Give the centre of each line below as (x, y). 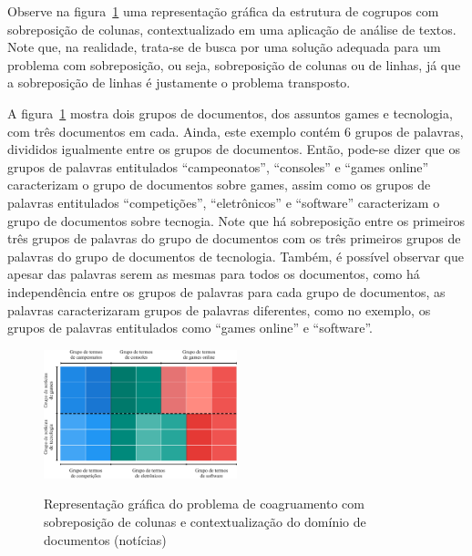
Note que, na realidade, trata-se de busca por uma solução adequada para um (224, 47)
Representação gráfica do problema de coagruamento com (204, 504)
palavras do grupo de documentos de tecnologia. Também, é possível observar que (236, 256)
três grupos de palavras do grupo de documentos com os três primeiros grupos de (234, 238)
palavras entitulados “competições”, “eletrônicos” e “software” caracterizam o (224, 202)
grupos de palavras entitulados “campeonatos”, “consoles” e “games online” (218, 166)
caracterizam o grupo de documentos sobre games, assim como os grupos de (219, 185)
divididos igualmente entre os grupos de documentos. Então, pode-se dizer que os (234, 149)
